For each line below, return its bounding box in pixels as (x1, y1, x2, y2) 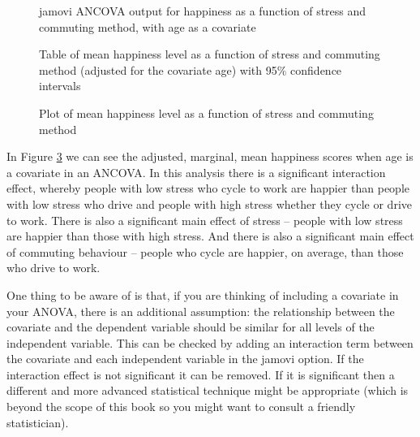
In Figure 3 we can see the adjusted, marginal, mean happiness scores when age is (6, 148, 414, 165)
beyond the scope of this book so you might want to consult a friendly (6, 398, 356, 415)
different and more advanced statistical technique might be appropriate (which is (6, 382, 409, 399)
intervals (39, 77, 81, 94)
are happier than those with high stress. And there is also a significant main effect (6, 227, 414, 244)
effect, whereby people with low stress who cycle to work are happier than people (6, 180, 409, 197)
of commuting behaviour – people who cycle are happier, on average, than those (6, 243, 404, 260)
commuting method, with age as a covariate (39, 18, 256, 35)
